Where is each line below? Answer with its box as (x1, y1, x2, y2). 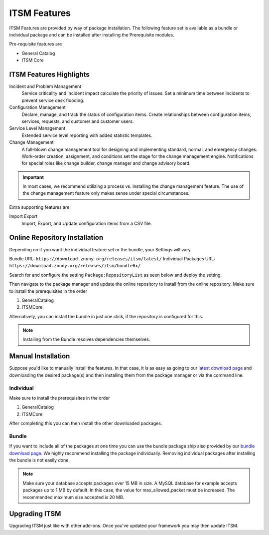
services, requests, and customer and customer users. (21, 118, 134, 124)
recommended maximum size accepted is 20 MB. (22, 494, 125, 500)
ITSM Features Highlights (9, 70, 90, 78)
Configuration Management (9, 104, 66, 110)
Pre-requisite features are (9, 41, 62, 47)
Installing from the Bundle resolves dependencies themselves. (22, 336, 150, 342)
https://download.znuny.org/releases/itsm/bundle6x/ (9, 263, 141, 269)
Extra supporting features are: (9, 204, 71, 210)
